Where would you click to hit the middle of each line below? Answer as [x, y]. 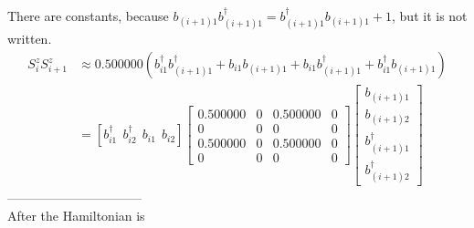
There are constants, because [88, 16]
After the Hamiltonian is [76, 215]
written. [30, 39]
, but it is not [430, 16]
